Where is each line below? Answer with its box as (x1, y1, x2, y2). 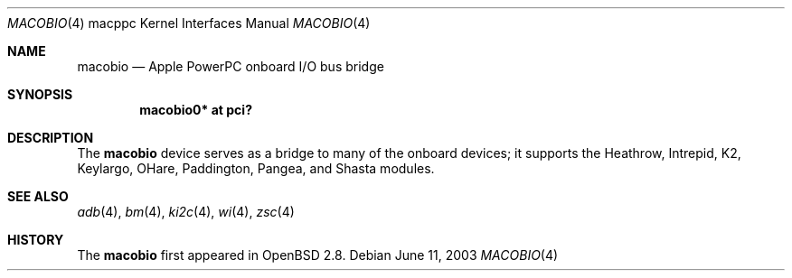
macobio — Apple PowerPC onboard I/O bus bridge (77, 59, 384, 74)
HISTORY (7, 232, 64, 247)
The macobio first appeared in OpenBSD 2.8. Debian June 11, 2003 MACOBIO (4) (77, 247, 559, 263)
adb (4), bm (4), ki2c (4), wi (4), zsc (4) (77, 204, 295, 219)
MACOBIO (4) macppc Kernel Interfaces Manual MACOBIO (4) (7, 15, 371, 31)
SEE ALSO (7, 189, 69, 204)
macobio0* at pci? (139, 102, 252, 117)
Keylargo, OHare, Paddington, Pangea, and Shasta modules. (77, 161, 435, 176)
